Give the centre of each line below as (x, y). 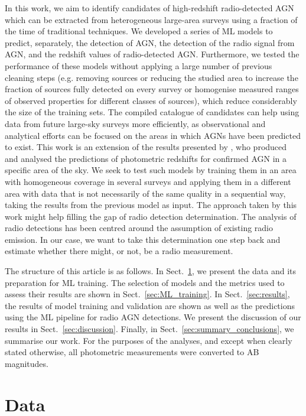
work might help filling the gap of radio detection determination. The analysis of (151, 216)
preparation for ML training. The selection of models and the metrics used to (145, 282)
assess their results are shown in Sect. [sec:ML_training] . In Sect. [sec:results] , (147, 294)
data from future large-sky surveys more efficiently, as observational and (135, 123)
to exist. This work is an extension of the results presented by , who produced (146, 147)
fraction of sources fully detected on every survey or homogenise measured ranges (152, 89)
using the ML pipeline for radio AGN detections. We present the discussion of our (153, 317)
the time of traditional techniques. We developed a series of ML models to (139, 31)
